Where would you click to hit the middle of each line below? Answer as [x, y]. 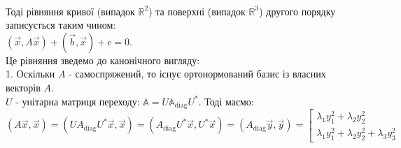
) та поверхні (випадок [197, 11]
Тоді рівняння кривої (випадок [70, 11]
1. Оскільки [30, 74]
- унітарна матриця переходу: [78, 101]
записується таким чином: [61, 25]
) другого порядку [297, 11]
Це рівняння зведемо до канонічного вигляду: [103, 60]
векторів [23, 87]
